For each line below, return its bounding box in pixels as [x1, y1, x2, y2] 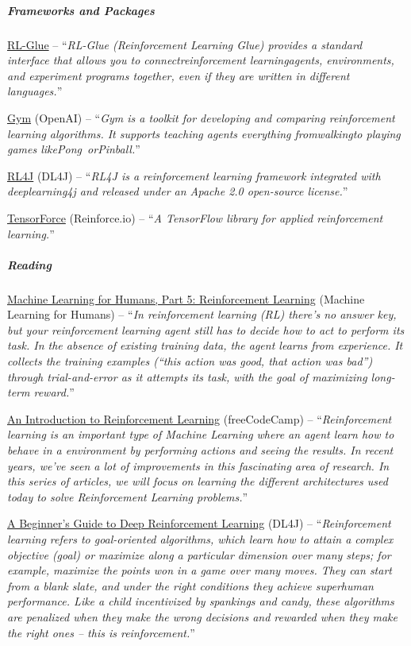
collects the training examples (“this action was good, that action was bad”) [7, 353, 373, 369]
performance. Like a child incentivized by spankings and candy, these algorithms [7, 593, 394, 609]
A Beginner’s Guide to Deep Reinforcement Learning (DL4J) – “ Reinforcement [7, 515, 391, 532]
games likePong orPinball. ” [7, 141, 140, 157]
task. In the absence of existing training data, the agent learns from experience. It [7, 337, 403, 354]
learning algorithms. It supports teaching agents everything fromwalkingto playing [7, 125, 401, 141]
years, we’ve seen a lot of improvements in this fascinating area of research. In [7, 457, 390, 474]
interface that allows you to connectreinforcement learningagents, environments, [7, 52, 394, 68]
